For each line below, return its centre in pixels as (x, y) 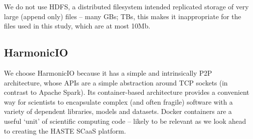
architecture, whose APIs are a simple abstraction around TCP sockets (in (116, 82)
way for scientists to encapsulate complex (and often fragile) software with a (118, 101)
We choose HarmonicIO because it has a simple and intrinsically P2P (108, 72)
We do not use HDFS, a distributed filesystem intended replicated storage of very (126, 6)
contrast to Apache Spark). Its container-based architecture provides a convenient (127, 92)
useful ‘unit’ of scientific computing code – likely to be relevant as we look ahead (125, 121)
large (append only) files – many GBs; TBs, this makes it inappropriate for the (123, 16)
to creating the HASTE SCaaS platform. (65, 130)
